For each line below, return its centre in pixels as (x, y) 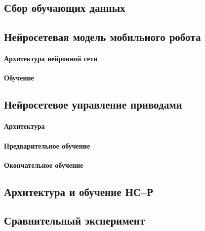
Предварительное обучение (47, 145)
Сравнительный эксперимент (75, 220)
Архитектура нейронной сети (51, 58)
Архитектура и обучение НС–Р (79, 191)
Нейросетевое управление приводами (93, 104)
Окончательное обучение (44, 165)
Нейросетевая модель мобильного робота (102, 37)
